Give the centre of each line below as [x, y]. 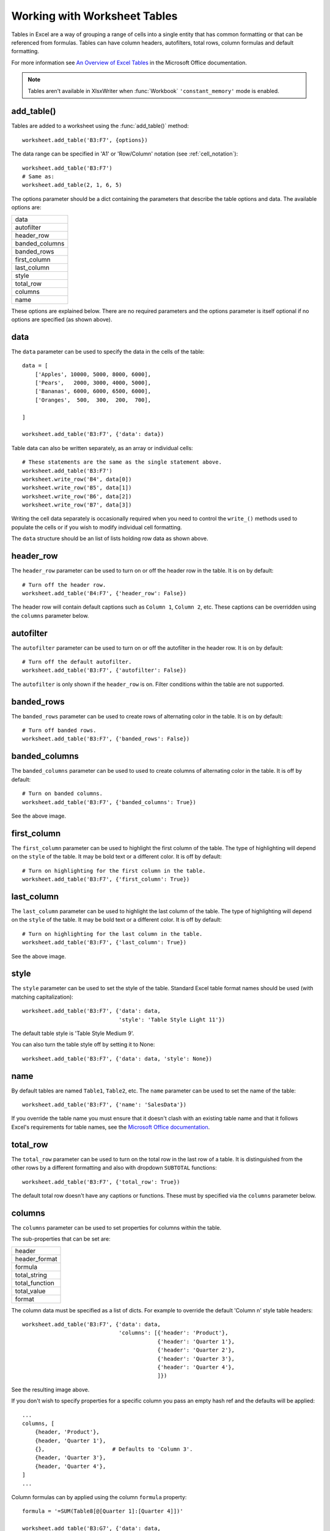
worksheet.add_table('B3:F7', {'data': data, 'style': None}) [117, 1059]
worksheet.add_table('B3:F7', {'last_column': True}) [104, 942]
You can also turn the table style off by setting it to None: [83, 1045]
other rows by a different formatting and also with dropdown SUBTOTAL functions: [114, 1168]
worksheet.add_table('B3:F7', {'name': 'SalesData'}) [104, 1105]
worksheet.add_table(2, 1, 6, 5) [72, 185]
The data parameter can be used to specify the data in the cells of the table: [108, 352]
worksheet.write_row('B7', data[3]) [77, 505]
